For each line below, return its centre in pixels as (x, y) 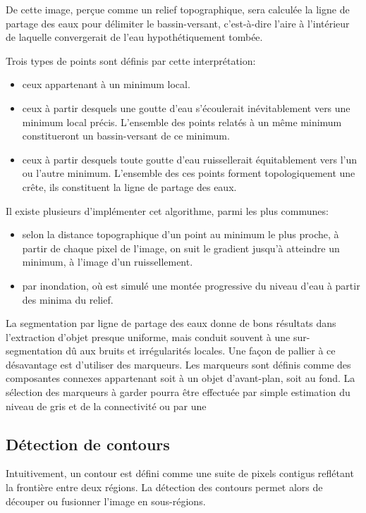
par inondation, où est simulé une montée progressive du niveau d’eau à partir (191, 285)
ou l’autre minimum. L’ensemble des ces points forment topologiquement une (189, 173)
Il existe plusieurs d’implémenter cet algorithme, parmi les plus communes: (167, 210)
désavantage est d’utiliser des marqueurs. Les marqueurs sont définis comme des (178, 364)
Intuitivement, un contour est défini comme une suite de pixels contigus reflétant (180, 473)
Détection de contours (88, 444)
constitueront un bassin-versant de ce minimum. (126, 136)
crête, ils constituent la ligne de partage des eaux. (129, 186)
